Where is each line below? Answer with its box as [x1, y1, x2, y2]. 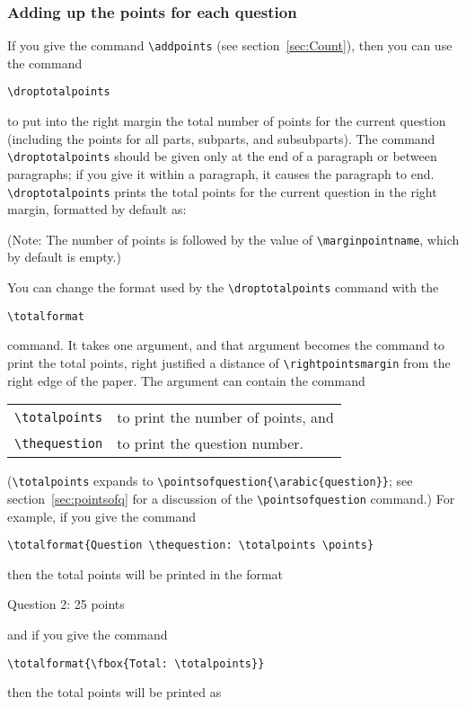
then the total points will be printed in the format [7, 564, 284, 583]
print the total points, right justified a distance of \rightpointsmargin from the [7, 353, 451, 371]
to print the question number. [117, 433, 303, 454]
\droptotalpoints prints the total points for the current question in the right [7, 182, 437, 201]
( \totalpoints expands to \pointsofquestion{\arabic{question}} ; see [7, 471, 413, 490]
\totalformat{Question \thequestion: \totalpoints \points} [7, 539, 374, 552]
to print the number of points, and [117, 407, 334, 428]
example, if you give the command [7, 506, 196, 525]
